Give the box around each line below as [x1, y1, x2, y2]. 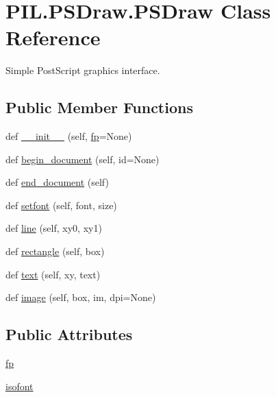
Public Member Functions [5, 97, 193, 118]
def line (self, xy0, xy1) [5, 221, 102, 235]
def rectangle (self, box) [5, 244, 105, 258]
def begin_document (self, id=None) [5, 152, 160, 166]
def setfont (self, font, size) [5, 197, 117, 212]
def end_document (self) [5, 175, 109, 189]
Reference [5, 23, 101, 51]
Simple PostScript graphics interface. [5, 63, 160, 77]
